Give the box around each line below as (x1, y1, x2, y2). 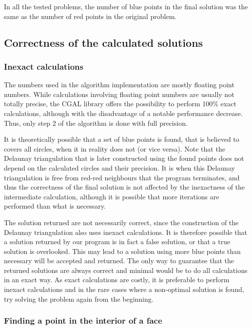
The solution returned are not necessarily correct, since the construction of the (4, 217, 239, 227)
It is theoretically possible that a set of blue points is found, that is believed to (4, 134, 239, 144)
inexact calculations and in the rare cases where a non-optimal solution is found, (4, 284, 244, 294)
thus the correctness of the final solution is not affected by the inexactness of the (4, 182, 245, 192)
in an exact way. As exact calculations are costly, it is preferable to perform (4, 274, 230, 285)
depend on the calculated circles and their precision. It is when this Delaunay (4, 162, 235, 173)
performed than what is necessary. (4, 201, 106, 211)
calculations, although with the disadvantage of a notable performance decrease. (4, 108, 243, 118)
